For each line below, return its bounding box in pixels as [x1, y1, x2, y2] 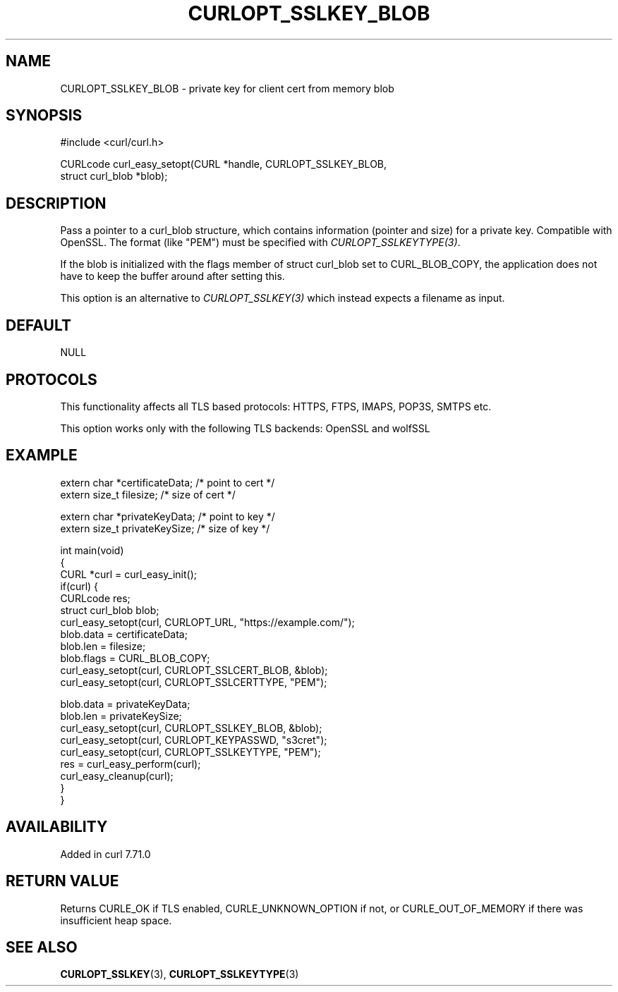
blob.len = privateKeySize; [60, 709, 182, 722]
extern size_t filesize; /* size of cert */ [60, 488, 236, 501]
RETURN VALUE [6, 872, 119, 890]
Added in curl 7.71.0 [60, 847, 151, 860]
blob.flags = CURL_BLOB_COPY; [60, 651, 210, 664]
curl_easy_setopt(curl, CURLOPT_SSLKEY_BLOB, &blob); [60, 721, 322, 734]
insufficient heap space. [60, 914, 172, 926]
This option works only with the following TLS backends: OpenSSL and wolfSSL [60, 422, 430, 434]
